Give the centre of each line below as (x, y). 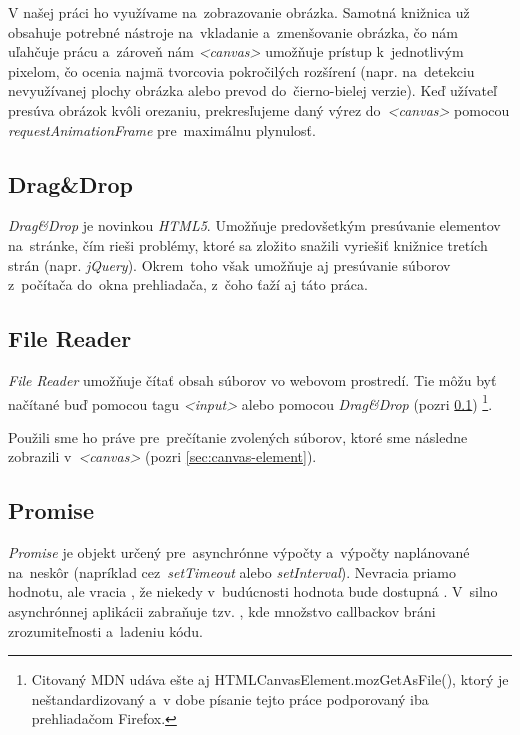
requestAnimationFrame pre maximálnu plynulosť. (162, 129)
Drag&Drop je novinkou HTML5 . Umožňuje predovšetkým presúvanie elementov (254, 225)
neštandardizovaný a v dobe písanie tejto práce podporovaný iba (230, 698)
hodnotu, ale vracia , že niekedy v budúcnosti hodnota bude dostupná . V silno (253, 591)
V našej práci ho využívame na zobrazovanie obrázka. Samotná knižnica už (239, 12)
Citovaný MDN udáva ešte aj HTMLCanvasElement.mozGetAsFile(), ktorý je (270, 679)
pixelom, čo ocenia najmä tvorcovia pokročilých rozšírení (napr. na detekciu (241, 70)
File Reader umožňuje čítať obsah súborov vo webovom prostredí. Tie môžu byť (252, 379)
